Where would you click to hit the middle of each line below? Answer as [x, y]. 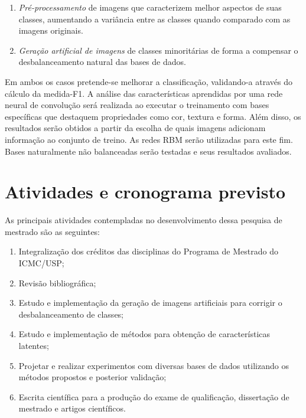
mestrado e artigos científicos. [72, 408]
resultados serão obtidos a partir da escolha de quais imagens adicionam [135, 128]
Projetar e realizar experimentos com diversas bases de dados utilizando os [154, 365]
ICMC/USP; [41, 263]
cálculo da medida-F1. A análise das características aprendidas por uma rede [144, 93]
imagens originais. [51, 30]
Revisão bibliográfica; [57, 283]
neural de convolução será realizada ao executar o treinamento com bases [137, 105]
